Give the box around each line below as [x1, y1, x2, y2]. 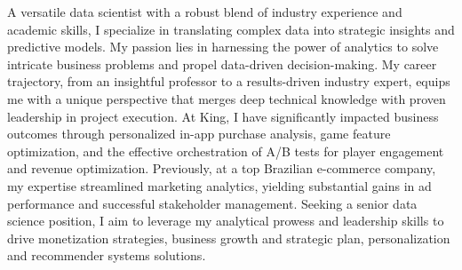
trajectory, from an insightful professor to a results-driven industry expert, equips [7, 72, 450, 91]
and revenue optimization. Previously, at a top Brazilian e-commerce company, [7, 159, 436, 178]
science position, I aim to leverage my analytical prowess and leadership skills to [7, 211, 444, 230]
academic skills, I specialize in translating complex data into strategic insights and [7, 20, 455, 38]
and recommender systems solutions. [7, 246, 206, 265]
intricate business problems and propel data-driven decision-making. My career [7, 54, 437, 73]
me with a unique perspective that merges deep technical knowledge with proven [7, 89, 446, 107]
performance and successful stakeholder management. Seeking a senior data [7, 194, 418, 212]
